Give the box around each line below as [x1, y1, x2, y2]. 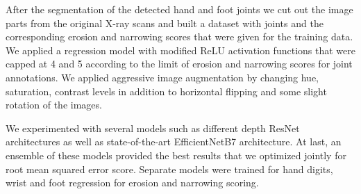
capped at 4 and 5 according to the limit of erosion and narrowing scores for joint [6, 56, 353, 71]
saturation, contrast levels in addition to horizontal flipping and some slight [6, 83, 327, 98]
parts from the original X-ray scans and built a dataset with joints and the [6, 15, 324, 30]
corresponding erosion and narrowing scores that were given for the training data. [6, 29, 353, 44]
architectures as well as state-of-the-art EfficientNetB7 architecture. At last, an [6, 134, 342, 149]
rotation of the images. [6, 97, 102, 112]
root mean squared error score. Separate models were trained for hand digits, [6, 161, 333, 176]
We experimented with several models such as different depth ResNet [6, 120, 300, 135]
